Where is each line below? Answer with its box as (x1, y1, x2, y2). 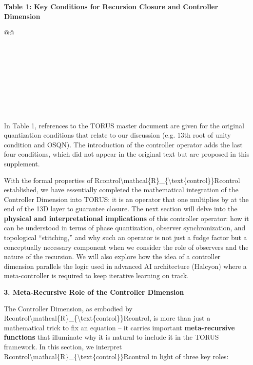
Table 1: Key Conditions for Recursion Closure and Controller (4, 1, 218, 11)
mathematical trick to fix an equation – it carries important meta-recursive (4, 322, 235, 332)
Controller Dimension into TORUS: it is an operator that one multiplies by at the (4, 194, 249, 204)
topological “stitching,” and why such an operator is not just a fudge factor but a (4, 232, 247, 243)
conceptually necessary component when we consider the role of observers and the (4, 242, 249, 252)
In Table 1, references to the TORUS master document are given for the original (4, 120, 244, 130)
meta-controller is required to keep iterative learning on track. (4, 270, 189, 281)
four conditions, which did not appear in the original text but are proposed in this (4, 149, 250, 159)
